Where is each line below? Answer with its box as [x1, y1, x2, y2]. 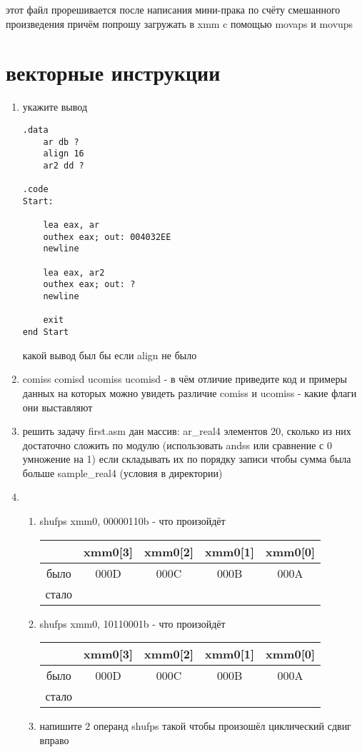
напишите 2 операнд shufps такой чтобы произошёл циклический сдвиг [39, 718, 351, 733]
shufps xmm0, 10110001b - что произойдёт [39, 616, 226, 631]
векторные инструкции [6, 58, 221, 87]
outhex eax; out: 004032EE [43, 231, 171, 242]
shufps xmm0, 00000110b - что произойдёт [39, 513, 226, 528]
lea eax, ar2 [43, 267, 105, 278]
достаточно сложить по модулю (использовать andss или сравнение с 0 [22, 437, 332, 452]
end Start [22, 327, 69, 338]
